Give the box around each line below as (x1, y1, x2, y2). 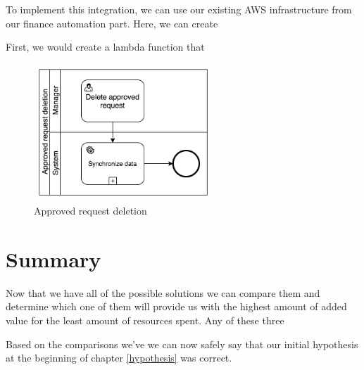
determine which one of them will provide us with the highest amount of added (6, 299, 347, 314)
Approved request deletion (34, 203, 147, 218)
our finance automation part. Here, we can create (6, 15, 218, 30)
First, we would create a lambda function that (6, 39, 205, 54)
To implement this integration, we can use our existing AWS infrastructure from (6, 2, 352, 16)
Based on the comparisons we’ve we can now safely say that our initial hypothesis (6, 336, 358, 351)
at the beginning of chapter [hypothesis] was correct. (6, 350, 232, 365)
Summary (6, 244, 101, 273)
